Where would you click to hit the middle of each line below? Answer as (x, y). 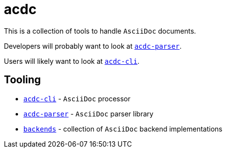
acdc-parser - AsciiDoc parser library (88, 114)
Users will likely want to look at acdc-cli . (72, 61)
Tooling (22, 80)
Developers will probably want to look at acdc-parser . (93, 46)
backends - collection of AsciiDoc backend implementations (123, 129)
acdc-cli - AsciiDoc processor (77, 98)
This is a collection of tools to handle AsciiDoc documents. (100, 31)
